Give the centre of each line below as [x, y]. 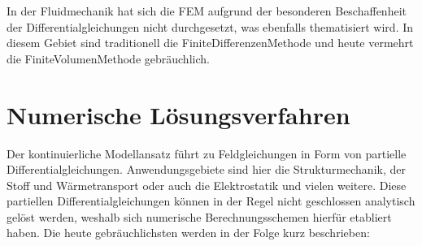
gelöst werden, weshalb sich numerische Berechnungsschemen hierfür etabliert [199, 216]
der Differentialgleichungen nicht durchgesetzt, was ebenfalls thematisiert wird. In [210, 26]
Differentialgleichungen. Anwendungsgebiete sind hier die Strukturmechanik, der [206, 169]
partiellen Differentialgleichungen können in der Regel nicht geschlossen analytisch [211, 201]
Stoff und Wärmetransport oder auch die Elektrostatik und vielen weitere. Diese [207, 185]
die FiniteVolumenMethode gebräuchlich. [108, 58]
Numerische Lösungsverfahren [178, 114]
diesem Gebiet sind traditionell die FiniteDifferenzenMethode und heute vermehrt [210, 43]
